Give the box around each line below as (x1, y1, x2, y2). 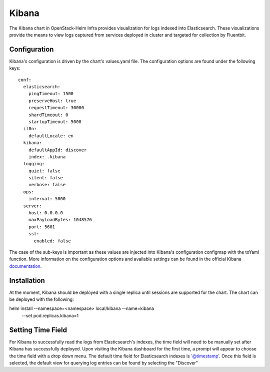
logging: (23, 161, 45, 167)
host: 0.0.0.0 (28, 210, 63, 216)
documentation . (9, 263, 42, 269)
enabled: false (33, 238, 71, 244)
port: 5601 (28, 224, 55, 230)
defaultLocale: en (28, 133, 74, 139)
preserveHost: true (28, 98, 76, 104)
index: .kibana (28, 154, 66, 160)
